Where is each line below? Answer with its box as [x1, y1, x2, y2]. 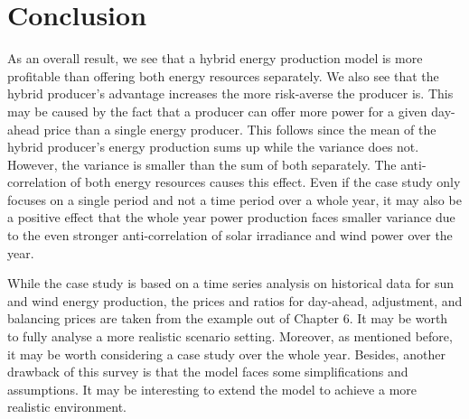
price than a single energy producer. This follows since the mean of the [43, 119, 436, 138]
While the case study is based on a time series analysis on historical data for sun [7, 274, 454, 293]
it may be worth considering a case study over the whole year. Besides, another [7, 344, 446, 363]
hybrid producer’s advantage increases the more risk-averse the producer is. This [7, 84, 454, 103]
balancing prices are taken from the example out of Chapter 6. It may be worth [7, 309, 448, 328]
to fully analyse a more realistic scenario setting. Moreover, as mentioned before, [7, 327, 453, 346]
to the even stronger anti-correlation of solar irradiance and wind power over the [7, 226, 453, 245]
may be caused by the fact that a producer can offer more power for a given [7, 101, 427, 120]
